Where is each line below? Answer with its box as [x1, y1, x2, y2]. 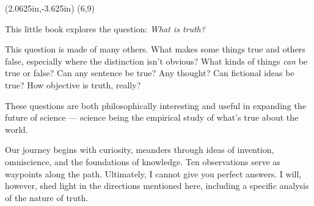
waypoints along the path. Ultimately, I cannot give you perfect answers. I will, [5, 167, 302, 180]
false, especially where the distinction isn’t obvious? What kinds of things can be [5, 54, 308, 67]
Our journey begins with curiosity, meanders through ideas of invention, [5, 143, 274, 156]
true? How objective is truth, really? [5, 78, 141, 91]
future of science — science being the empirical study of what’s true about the [5, 111, 299, 124]
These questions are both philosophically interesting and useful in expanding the [5, 99, 306, 112]
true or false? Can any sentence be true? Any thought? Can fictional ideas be [5, 66, 294, 79]
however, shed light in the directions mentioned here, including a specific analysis [5, 179, 309, 192]
